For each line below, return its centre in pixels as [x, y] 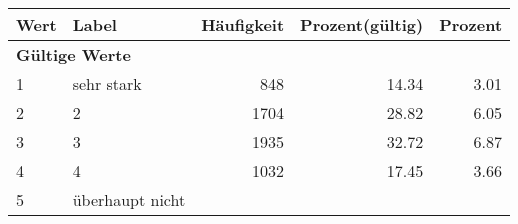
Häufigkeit [243, 24]
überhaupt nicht [129, 199]
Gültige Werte [73, 54]
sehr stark [107, 83]
